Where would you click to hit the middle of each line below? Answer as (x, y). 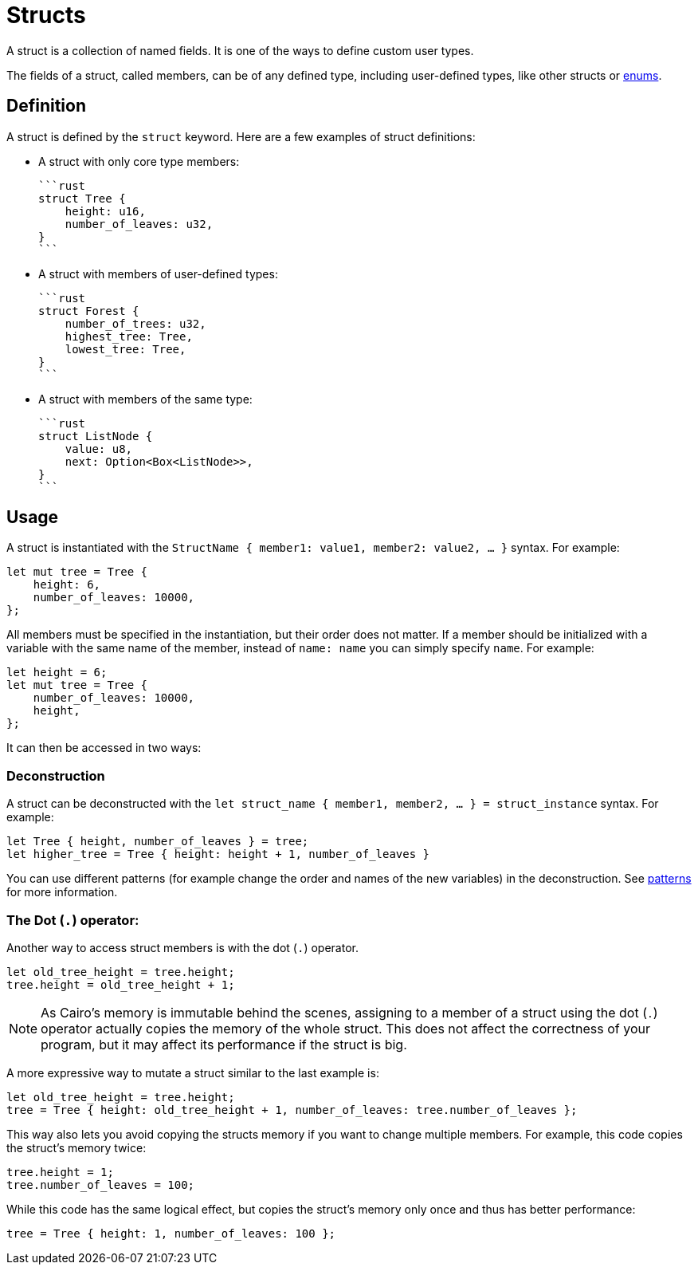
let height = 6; (57, 673)
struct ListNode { (96, 436)
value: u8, (99, 449)
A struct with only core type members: (139, 161)
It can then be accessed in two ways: (104, 748)
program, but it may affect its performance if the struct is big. (224, 1044)
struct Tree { (82, 198)
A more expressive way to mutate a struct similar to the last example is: (193, 1072)
